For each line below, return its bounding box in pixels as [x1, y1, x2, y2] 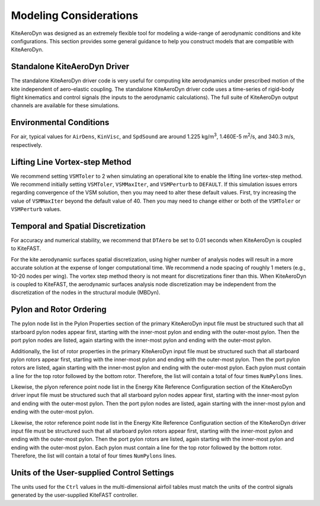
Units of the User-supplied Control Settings [11, 468, 174, 478]
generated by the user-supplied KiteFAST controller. [11, 492, 138, 499]
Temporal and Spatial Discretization [11, 221, 146, 231]
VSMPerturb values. [11, 206, 62, 213]
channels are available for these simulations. [11, 102, 120, 109]
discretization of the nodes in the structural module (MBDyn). [11, 289, 161, 296]
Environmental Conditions [11, 117, 110, 127]
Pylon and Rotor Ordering [11, 305, 107, 315]
